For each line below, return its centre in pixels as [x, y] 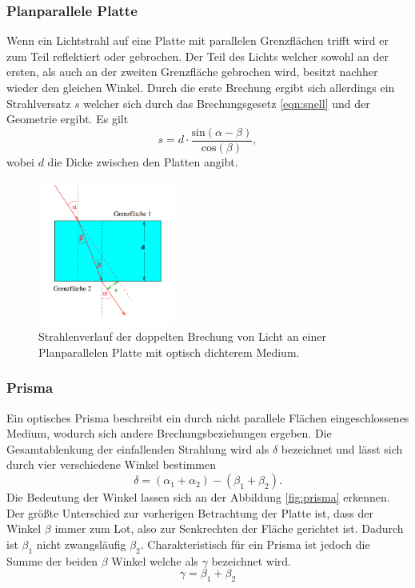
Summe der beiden [52, 560]
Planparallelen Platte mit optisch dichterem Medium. [169, 352]
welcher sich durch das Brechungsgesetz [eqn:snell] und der [227, 103]
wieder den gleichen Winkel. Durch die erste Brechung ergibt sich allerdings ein [201, 87]
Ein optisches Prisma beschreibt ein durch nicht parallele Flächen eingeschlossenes [208, 417]
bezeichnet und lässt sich [342, 448]
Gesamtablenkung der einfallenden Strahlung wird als [138, 448]
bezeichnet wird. [251, 560]
